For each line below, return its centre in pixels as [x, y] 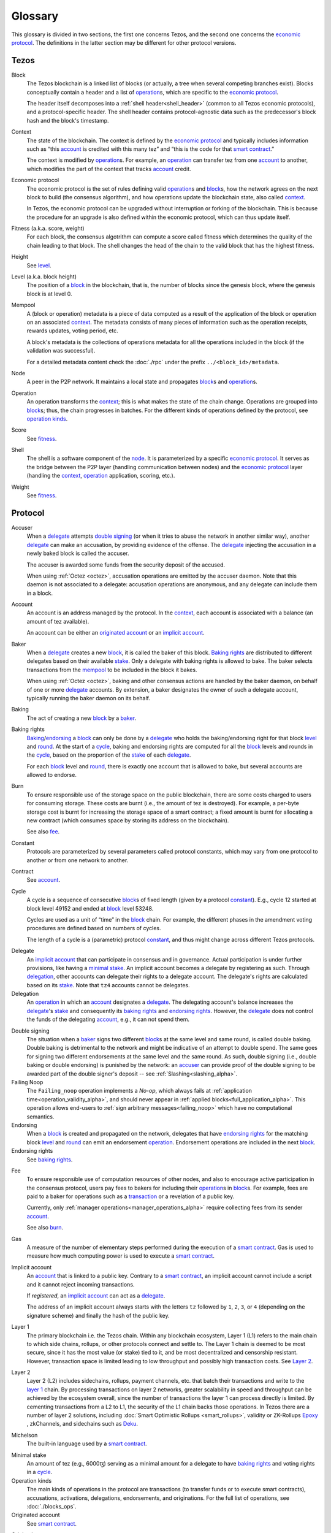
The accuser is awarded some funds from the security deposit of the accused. [126, 565]
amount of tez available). [58, 621]
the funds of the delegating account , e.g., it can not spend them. [108, 1019]
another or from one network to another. [78, 860]
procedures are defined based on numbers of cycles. [94, 928]
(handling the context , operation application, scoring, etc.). [101, 476]
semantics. [40, 1117]
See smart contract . [51, 1523]
